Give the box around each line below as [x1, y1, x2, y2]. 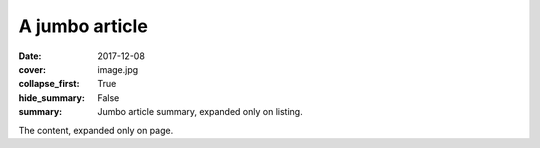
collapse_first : [18, 78, 80, 90]
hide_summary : [18, 91, 85, 104]
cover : [18, 63, 47, 75]
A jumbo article [18, 15, 149, 37]
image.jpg [97, 63, 139, 75]
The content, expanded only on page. [18, 124, 174, 136]
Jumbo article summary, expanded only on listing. [97, 106, 304, 118]
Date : [18, 50, 42, 62]
